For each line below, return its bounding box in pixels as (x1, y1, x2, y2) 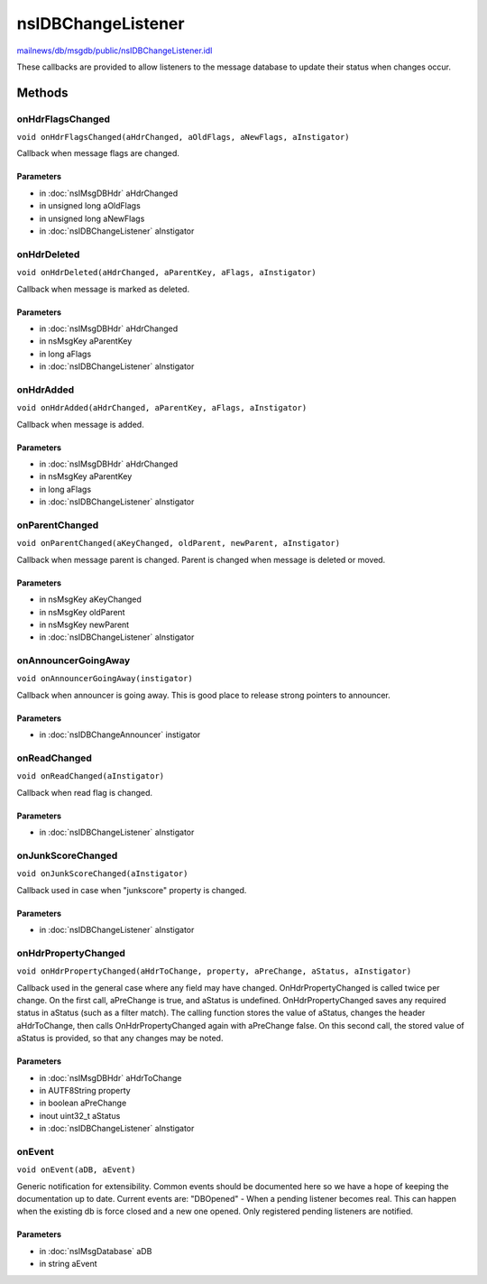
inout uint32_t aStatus (39, 1110, 121, 1121)
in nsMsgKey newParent (39, 619, 130, 630)
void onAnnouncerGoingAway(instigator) (16, 673, 193, 684)
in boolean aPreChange (39, 1097, 127, 1109)
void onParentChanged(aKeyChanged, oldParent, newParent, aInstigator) (16, 538, 341, 549)
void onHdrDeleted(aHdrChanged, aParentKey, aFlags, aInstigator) (16, 267, 317, 278)
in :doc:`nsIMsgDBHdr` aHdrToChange (39, 1072, 182, 1083)
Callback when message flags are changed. (16, 148, 180, 159)
